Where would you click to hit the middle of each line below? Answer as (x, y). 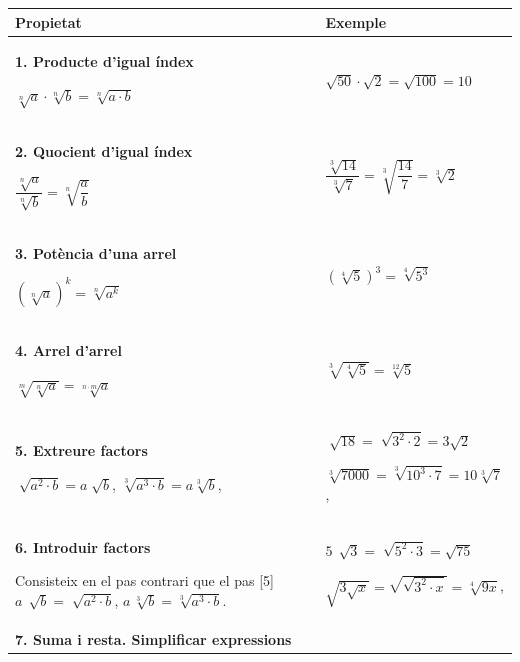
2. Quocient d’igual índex (104, 150)
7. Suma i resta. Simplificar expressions (153, 638)
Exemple (356, 21)
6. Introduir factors (83, 546)
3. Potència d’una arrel (96, 252)
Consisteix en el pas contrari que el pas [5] (144, 580)
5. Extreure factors (81, 450)
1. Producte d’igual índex (104, 61)
